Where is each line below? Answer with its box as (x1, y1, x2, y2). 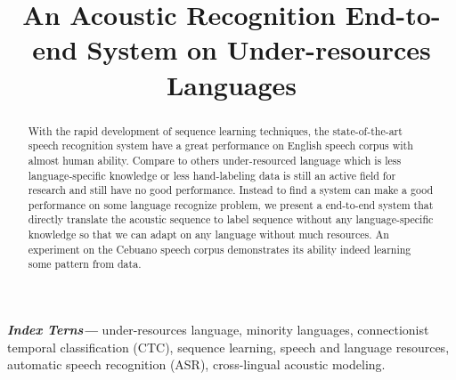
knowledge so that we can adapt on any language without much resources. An (28, 227, 389, 242)
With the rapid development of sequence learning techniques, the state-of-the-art (28, 123, 403, 138)
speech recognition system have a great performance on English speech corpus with (28, 138, 413, 153)
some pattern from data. (28, 256, 142, 271)
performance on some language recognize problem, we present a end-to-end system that (28, 197, 434, 212)
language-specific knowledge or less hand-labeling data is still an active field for (28, 167, 396, 182)
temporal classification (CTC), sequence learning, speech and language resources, (7, 337, 450, 356)
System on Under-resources (86, 31, 431, 68)
